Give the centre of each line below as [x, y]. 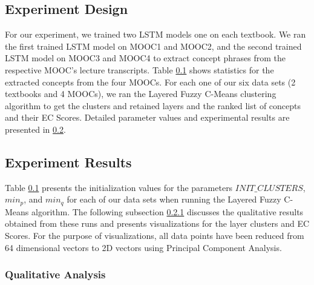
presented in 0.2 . [35, 129]
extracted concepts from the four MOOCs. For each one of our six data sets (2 [150, 82]
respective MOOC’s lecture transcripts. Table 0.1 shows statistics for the [139, 69]
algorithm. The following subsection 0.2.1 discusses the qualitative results [168, 211]
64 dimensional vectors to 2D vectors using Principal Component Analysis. [143, 247]
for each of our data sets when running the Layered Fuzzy [174, 199]
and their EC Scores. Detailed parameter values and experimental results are [147, 117]
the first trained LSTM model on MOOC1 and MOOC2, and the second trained [153, 46]
